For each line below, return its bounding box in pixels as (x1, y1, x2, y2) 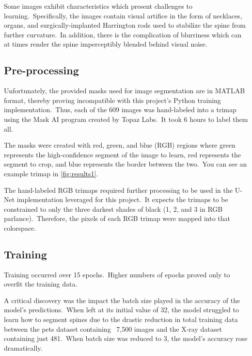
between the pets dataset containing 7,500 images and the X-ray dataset (4, 323, 222, 334)
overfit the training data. (4, 279, 78, 289)
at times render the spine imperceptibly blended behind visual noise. (4, 39, 207, 49)
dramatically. (4, 342, 43, 353)
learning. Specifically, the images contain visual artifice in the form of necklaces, (4, 10, 242, 20)
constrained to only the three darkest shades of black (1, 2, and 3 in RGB (4, 203, 223, 214)
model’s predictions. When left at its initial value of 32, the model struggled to (4, 305, 239, 315)
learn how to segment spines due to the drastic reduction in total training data (4, 314, 238, 324)
